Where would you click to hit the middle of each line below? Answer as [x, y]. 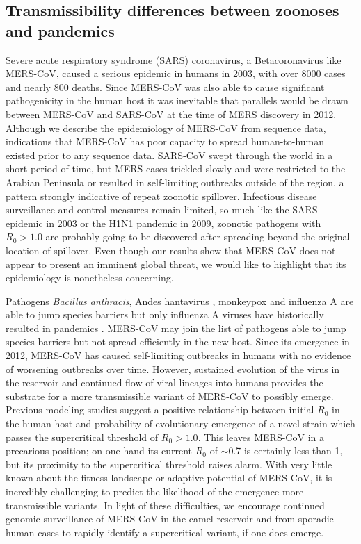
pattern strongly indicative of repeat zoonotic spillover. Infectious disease [161, 196]
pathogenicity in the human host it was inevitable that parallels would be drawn [177, 100]
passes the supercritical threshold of [82, 437]
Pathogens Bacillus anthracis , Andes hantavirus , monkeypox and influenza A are [180, 300]
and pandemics [60, 30]
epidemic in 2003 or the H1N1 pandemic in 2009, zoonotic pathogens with [163, 223]
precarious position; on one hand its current [99, 451]
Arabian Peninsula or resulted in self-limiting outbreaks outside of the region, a [175, 182]
